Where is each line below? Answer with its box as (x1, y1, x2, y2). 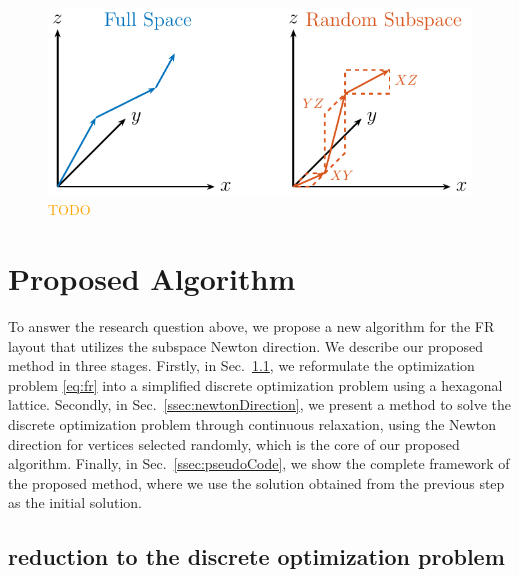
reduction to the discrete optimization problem (8, 541, 505, 572)
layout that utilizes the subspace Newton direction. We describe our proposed (8, 335, 483, 356)
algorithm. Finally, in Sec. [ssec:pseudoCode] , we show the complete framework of (8, 453, 510, 474)
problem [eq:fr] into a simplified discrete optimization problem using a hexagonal (8, 374, 503, 395)
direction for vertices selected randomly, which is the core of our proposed (8, 433, 460, 454)
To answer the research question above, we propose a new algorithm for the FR (8, 316, 495, 337)
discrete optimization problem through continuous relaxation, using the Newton (8, 413, 497, 434)
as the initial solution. (8, 492, 142, 513)
